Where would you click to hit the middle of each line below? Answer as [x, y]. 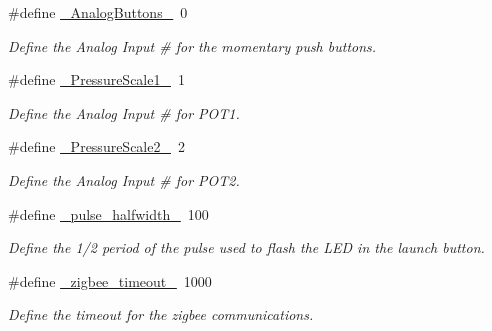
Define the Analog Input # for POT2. [124, 179]
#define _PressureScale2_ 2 [96, 146]
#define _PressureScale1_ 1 [96, 79]
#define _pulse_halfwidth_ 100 [108, 213]
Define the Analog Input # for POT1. [124, 112]
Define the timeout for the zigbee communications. [161, 314]
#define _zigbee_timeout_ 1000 [110, 280]
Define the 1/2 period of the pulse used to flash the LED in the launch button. [246, 247]
